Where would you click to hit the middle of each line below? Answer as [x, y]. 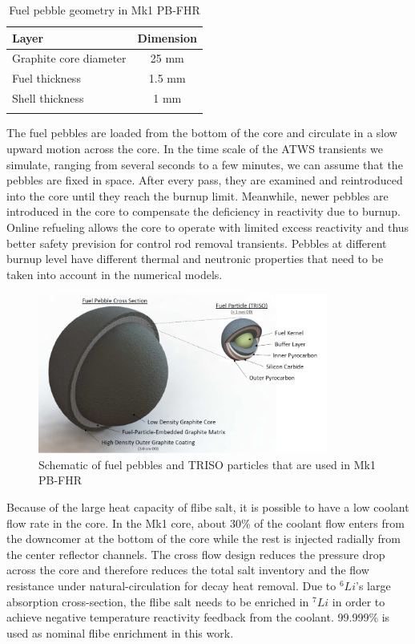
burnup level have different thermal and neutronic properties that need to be [195, 259]
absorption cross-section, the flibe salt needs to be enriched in [158, 601]
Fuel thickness [46, 78]
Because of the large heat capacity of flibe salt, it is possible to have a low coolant [208, 507]
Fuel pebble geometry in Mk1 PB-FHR [105, 10]
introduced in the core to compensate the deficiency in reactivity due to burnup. [203, 211]
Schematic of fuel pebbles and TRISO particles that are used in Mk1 [207, 464]
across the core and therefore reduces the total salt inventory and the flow [188, 570]
